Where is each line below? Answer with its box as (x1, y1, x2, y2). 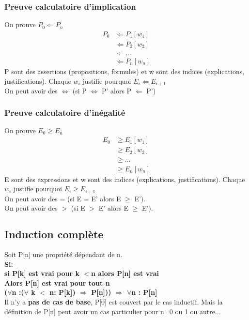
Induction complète (4, 227, 104, 242)
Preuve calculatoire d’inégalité (4, 106, 125, 118)
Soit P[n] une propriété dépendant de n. (4, 249, 123, 259)
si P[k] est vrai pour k (4, 268, 80, 278)
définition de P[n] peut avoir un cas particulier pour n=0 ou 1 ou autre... (4, 306, 221, 316)
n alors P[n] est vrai (91, 268, 159, 278)
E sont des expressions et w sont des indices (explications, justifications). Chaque (4, 174, 245, 184)
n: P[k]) (49, 287, 76, 297)
